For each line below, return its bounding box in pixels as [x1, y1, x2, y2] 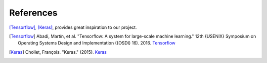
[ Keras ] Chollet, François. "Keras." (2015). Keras [9, 49, 107, 55]
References [9, 7, 58, 18]
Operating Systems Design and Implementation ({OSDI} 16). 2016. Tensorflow [18, 40, 176, 46]
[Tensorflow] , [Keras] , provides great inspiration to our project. [9, 24, 137, 30]
